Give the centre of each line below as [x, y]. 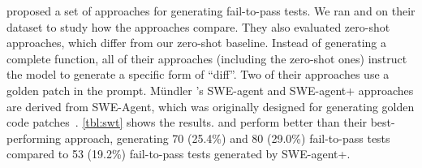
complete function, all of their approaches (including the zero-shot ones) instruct [207, 58]
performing [34, 138]
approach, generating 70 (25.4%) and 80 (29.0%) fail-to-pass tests [227, 138]
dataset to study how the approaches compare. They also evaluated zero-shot [198, 26]
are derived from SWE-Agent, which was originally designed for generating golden [211, 106]
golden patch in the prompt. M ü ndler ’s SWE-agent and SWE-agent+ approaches [210, 90]
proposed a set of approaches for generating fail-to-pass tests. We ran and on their [211, 11]
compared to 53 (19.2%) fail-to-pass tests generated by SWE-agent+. [179, 154]
